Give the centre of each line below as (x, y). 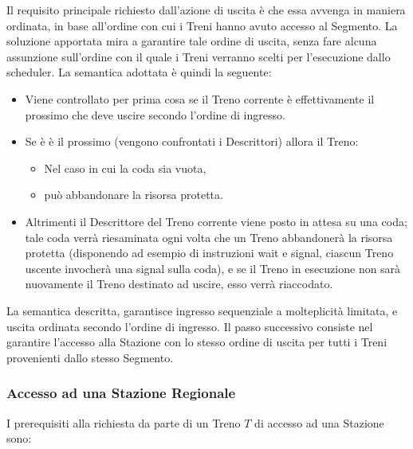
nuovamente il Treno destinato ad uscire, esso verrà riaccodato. (179, 284)
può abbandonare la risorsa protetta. (134, 195)
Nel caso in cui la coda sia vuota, (125, 168)
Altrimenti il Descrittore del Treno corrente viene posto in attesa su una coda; (216, 221)
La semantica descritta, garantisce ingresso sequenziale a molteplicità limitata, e (202, 310)
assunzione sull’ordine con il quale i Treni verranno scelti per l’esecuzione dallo (199, 56)
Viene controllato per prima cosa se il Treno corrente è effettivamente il (200, 98)
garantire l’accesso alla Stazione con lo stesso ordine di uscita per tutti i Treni (197, 342)
